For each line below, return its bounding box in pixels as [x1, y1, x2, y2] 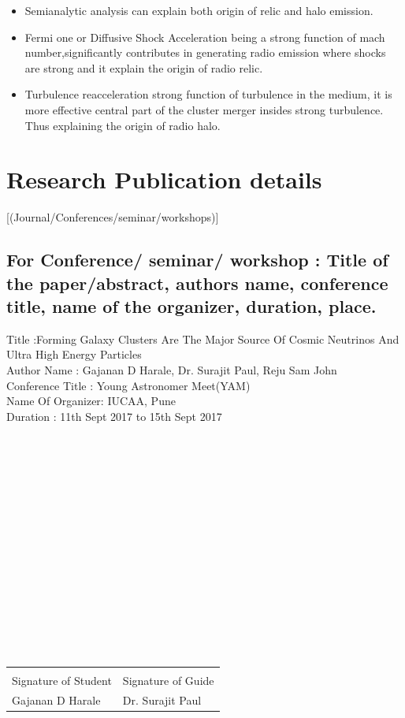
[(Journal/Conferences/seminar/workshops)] [6, 209, 219, 225]
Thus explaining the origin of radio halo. [24, 117, 221, 133]
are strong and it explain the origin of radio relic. [24, 59, 263, 76]
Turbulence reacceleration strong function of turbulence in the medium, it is [24, 86, 392, 102]
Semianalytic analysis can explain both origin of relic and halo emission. [24, 2, 373, 18]
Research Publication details [6, 163, 322, 195]
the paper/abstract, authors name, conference [6, 270, 388, 295]
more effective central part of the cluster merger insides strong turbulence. [24, 101, 384, 117]
